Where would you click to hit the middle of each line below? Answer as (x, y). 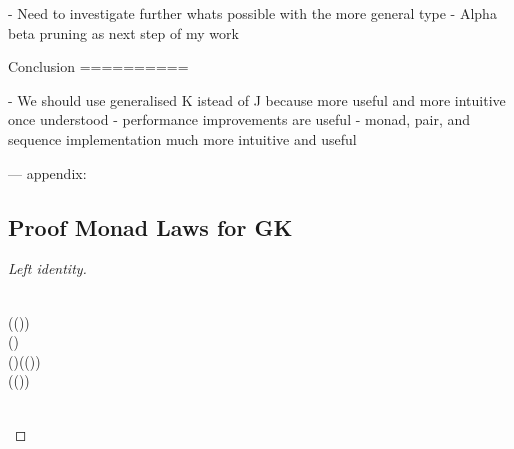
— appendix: (47, 172)
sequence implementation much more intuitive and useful (182, 138)
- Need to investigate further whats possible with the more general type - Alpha (252, 13)
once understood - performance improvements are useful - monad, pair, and (239, 119)
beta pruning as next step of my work (123, 32)
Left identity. (47, 268)
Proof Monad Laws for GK (150, 226)
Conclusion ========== (98, 66)
